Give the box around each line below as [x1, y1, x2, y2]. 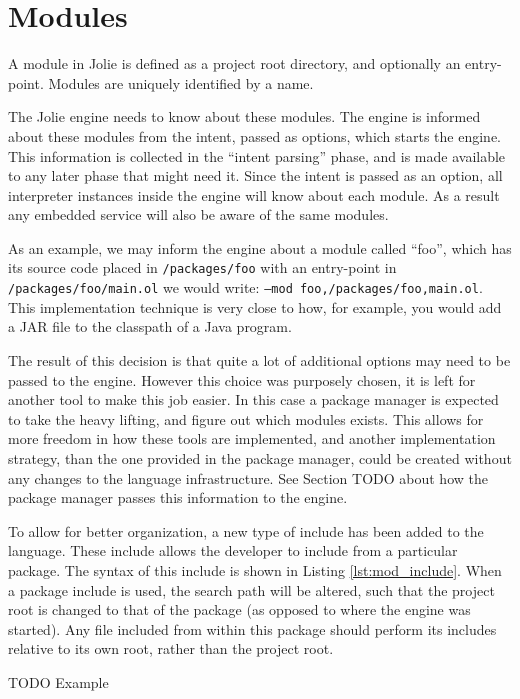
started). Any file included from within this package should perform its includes [8, 618, 497, 639]
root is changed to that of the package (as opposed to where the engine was [8, 599, 471, 620]
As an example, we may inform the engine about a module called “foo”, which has [8, 237, 512, 258]
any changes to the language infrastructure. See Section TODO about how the [8, 467, 488, 488]
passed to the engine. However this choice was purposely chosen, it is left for [8, 369, 476, 390]
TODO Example [8, 671, 109, 692]
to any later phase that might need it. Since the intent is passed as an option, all [8, 165, 503, 186]
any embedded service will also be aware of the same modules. [8, 204, 389, 225]
